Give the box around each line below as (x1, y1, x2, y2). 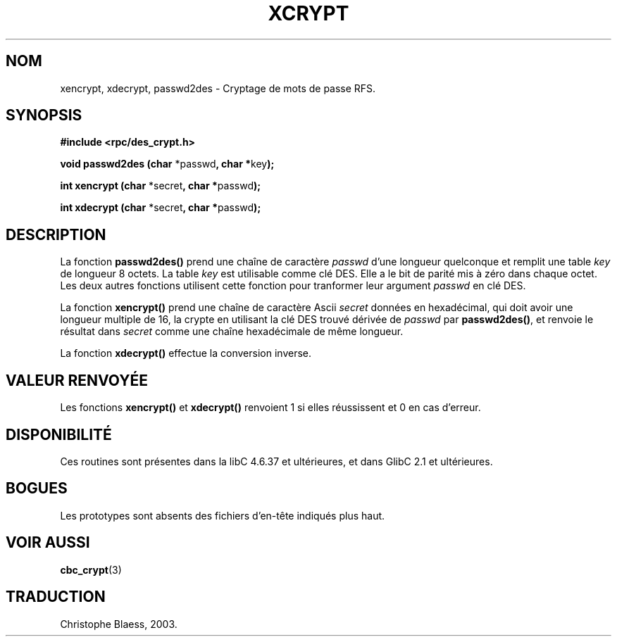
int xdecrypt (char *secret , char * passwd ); (60, 201, 261, 214)
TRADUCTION (6, 588, 106, 606)
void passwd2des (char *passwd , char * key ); (60, 158, 275, 170)
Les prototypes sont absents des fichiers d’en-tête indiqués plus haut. (60, 509, 385, 522)
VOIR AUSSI (6, 534, 90, 552)
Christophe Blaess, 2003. (60, 617, 177, 630)
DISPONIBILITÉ (6, 425, 112, 443)
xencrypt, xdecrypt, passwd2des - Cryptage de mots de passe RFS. (60, 82, 376, 94)
